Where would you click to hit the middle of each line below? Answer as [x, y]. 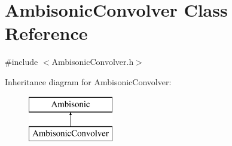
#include [22, 62]
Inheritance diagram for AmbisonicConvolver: [88, 81]
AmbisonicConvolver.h [93, 62]
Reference [46, 33]
